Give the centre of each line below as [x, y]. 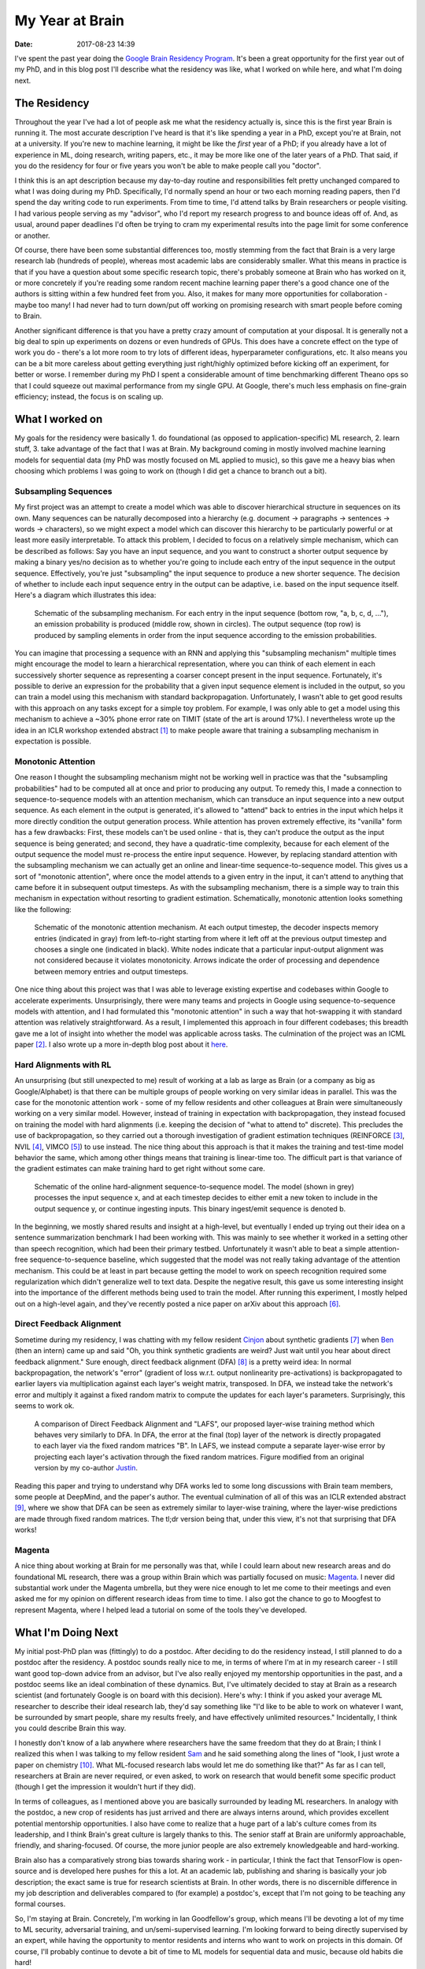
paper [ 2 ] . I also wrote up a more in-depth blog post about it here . [121, 1044]
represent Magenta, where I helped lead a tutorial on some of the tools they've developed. [161, 1610]
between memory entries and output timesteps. [111, 971]
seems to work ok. [44, 1406]
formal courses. [40, 1904]
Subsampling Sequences [63, 491]
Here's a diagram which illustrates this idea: [85, 595]
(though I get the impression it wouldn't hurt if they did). [105, 1787]
